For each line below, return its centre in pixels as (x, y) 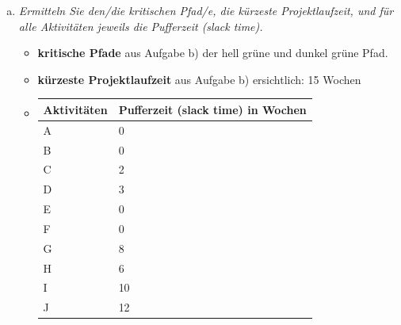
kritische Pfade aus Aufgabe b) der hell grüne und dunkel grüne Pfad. (213, 53)
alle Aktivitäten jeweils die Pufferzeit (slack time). (141, 26)
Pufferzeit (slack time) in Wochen (212, 109)
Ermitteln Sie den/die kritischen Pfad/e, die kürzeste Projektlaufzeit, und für (206, 10)
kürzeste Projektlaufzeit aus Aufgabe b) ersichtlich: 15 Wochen (199, 79)
